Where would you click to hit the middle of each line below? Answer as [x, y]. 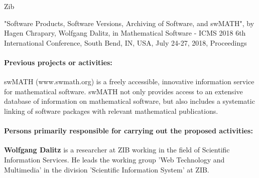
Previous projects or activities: [58, 62]
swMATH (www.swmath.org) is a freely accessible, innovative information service [129, 81]
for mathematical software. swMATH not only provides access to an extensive [123, 91]
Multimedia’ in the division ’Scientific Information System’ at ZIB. [107, 169]
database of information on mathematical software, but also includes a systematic [129, 101]
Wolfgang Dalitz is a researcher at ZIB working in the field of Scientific [117, 150]
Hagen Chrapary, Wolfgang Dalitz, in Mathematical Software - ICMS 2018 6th [125, 33]
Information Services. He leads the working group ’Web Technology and [114, 159]
